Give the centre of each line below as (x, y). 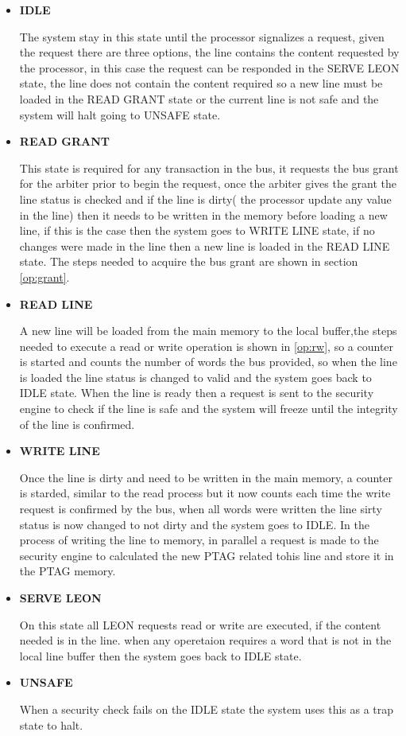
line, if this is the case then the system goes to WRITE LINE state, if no (197, 230)
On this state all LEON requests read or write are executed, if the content (200, 624)
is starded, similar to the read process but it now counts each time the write (205, 493)
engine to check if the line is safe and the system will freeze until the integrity (209, 409)
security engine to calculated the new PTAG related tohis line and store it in (207, 555)
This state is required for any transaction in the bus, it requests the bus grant (209, 167)
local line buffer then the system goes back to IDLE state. (160, 655)
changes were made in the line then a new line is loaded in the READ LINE (205, 245)
